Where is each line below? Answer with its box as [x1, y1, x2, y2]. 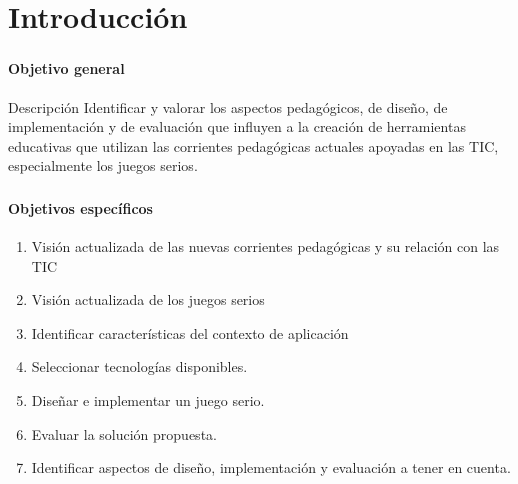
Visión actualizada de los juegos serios [31, 289, 265, 310]
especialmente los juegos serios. [8, 155, 198, 176]
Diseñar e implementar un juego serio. [31, 389, 265, 410]
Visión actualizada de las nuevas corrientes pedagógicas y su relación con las [31, 236, 500, 256]
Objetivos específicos [8, 197, 153, 218]
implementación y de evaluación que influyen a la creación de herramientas [8, 116, 466, 137]
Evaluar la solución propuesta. [31, 423, 217, 444]
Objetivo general [8, 58, 125, 79]
